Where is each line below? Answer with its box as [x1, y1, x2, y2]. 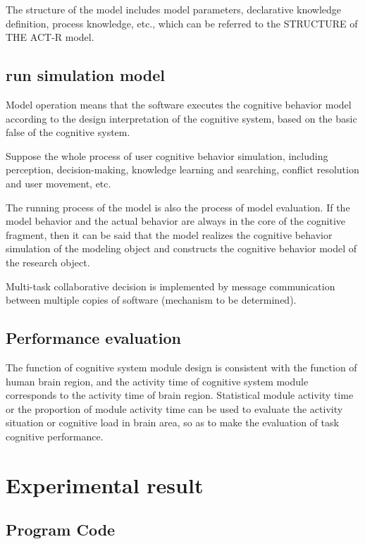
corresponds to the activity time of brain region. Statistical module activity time [6, 388, 354, 402]
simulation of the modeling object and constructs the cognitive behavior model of [6, 241, 357, 256]
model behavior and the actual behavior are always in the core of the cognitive [6, 214, 346, 228]
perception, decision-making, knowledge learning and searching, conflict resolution [6, 162, 359, 177]
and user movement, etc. [6, 175, 111, 190]
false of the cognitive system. [6, 125, 130, 140]
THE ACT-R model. [6, 30, 94, 44]
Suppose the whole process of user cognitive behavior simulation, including [6, 148, 328, 163]
